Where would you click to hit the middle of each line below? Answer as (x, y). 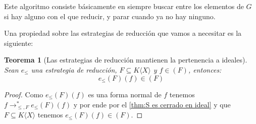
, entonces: (205, 69)
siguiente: (19, 43)
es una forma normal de (125, 95)
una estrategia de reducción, (74, 69)
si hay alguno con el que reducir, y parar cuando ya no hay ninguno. (110, 16)
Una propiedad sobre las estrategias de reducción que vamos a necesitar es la (123, 33)
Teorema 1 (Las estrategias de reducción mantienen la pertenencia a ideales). (126, 60)
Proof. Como (24, 95)
